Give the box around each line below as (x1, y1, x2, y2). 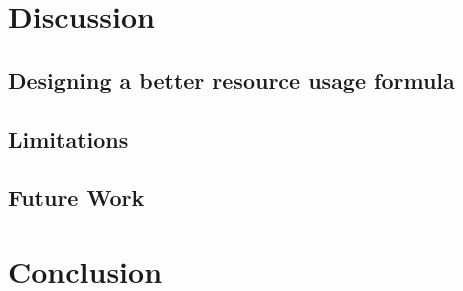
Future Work (8, 182, 145, 213)
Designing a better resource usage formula (8, 64, 455, 95)
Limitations (8, 123, 129, 154)
